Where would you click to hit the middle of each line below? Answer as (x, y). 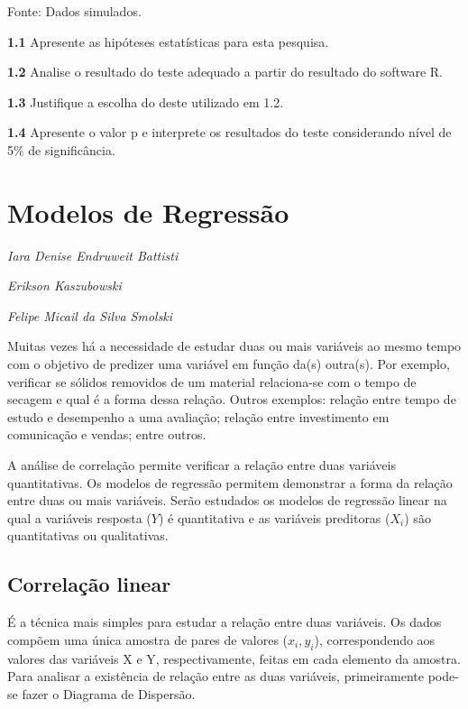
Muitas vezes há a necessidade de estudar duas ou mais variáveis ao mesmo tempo (234, 346)
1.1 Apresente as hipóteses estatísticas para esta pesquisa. (168, 41)
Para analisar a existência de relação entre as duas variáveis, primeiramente (216, 676)
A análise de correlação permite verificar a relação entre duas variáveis (202, 465)
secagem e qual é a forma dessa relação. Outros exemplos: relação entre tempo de (232, 399)
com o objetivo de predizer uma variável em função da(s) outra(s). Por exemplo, (229, 364)
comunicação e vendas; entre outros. (107, 434)
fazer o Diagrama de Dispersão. (109, 693)
